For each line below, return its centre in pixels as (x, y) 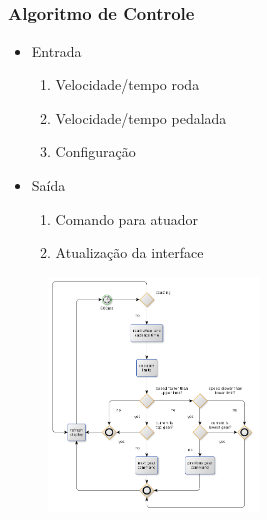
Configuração (95, 151)
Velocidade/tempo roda (127, 84)
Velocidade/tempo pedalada (141, 117)
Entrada (56, 50)
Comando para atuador (127, 218)
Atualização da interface (129, 252)
